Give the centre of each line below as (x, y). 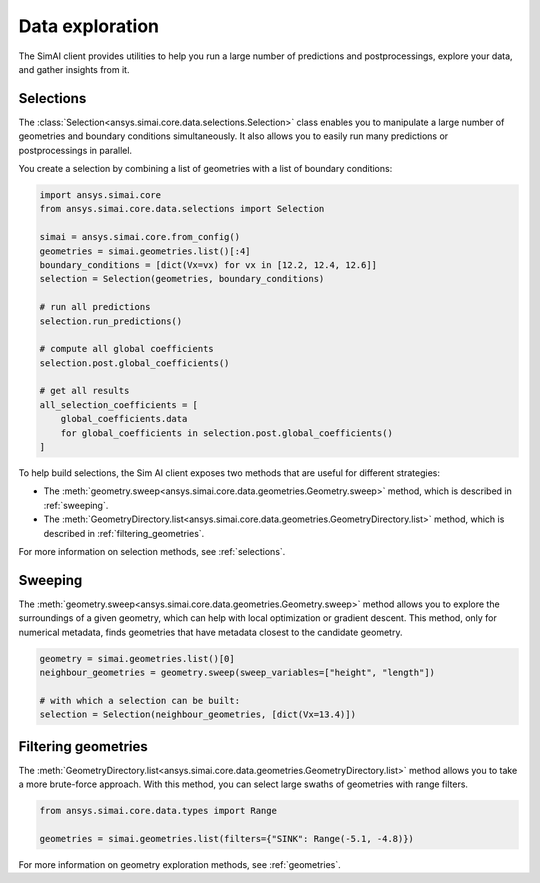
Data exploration (89, 26)
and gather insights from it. (74, 69)
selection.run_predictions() (111, 321)
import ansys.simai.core (100, 195)
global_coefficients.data (124, 419)
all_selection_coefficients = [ (119, 404)
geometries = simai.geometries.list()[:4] (145, 251)
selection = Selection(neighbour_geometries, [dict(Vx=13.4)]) (198, 714)
